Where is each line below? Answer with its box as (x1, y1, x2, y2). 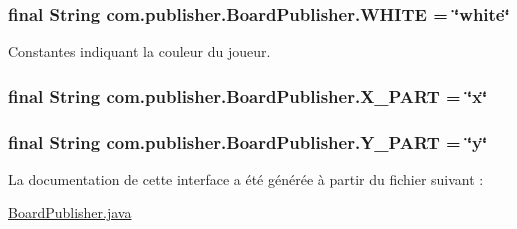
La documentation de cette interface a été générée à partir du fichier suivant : (8, 168, 484, 189)
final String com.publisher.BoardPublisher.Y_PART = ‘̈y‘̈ (8, 129, 488, 154)
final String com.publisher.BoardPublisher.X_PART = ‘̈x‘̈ (8, 83, 488, 108)
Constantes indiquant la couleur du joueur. (8, 41, 271, 62)
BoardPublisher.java (8, 202, 132, 223)
